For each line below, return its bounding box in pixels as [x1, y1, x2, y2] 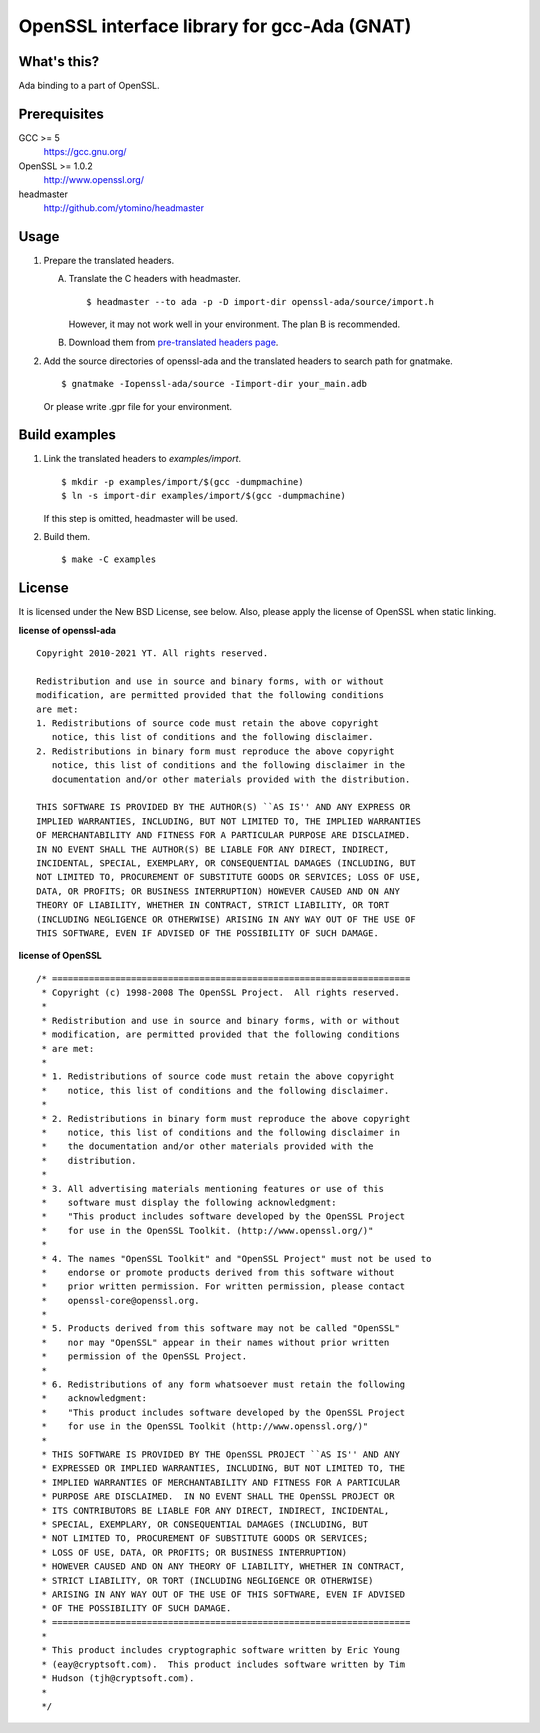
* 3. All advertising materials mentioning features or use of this [41, 1183, 385, 1194]
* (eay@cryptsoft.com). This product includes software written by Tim [41, 1658, 406, 1670]
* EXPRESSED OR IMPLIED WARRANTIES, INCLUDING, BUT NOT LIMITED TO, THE [41, 1463, 406, 1474]
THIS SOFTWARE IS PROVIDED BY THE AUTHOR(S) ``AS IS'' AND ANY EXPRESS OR [36, 801, 411, 813]
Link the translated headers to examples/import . [43, 453, 242, 465]
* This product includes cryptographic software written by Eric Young [41, 1645, 400, 1656]
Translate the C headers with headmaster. [68, 273, 241, 285]
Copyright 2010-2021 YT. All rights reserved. [36, 648, 269, 659]
